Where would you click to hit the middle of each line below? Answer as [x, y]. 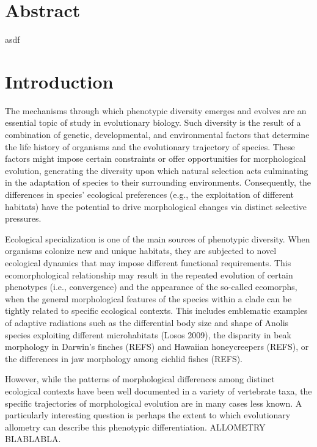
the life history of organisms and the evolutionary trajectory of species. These [150, 146]
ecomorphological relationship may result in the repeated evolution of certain [149, 274]
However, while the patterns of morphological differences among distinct [140, 379]
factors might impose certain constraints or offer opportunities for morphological [155, 158]
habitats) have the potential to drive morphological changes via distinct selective [156, 206]
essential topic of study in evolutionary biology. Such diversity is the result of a [153, 122]
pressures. [23, 218]
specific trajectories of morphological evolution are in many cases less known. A [154, 403]
